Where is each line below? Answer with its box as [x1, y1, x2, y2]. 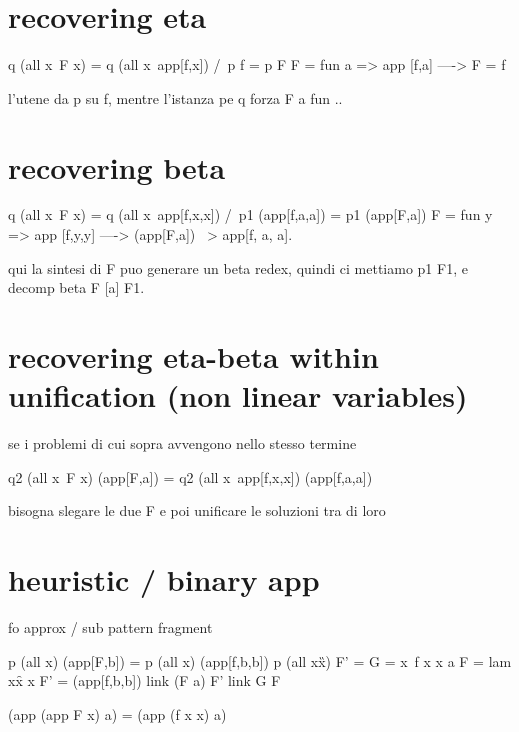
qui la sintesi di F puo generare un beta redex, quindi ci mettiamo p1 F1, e [8, 257, 468, 278]
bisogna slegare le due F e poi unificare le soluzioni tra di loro [8, 500, 386, 521]
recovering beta [8, 146, 226, 187]
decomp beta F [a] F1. [8, 277, 145, 298]
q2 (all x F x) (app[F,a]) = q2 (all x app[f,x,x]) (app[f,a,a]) [8, 466, 373, 487]
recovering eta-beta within [8, 336, 379, 376]
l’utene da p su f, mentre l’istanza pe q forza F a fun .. [8, 87, 343, 108]
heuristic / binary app [8, 559, 320, 600]
